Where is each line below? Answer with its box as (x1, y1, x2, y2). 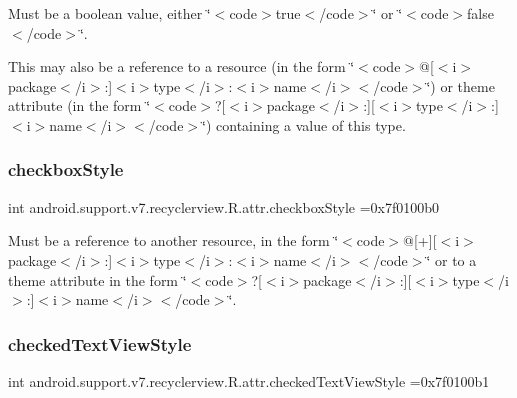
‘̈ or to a (426, 249, 477, 270)
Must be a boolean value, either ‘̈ (8, 3, 211, 23)
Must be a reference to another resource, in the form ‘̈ (8, 230, 339, 251)
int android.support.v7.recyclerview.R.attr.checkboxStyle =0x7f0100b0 (8, 196, 440, 217)
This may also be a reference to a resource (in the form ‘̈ (8, 56, 355, 77)
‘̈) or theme (426, 75, 495, 96)
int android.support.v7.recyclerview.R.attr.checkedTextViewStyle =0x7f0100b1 (8, 370, 490, 391)
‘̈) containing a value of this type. (202, 114, 406, 135)
